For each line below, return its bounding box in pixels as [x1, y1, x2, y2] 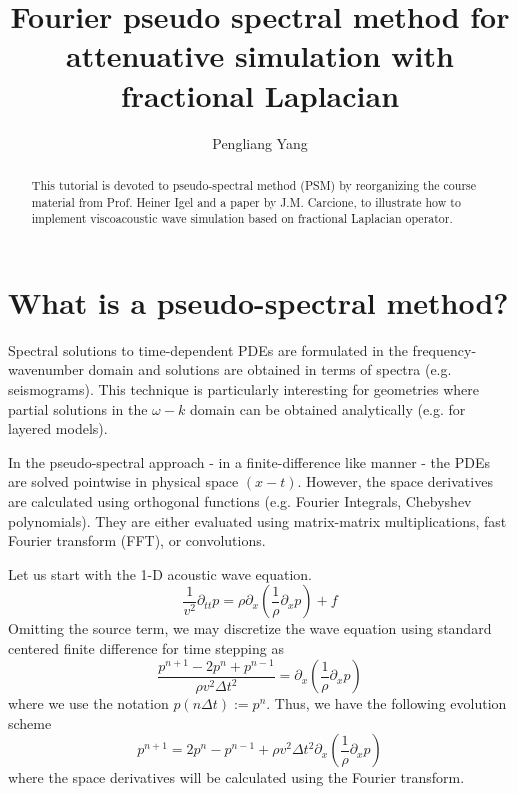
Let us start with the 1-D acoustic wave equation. [8, 563, 312, 584]
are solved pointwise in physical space [8, 471, 239, 492]
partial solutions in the [8, 398, 148, 419]
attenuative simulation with [66, 35, 454, 76]
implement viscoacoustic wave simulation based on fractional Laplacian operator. [31, 210, 453, 227]
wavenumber [8, 359, 84, 380]
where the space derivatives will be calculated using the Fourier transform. [8, 767, 465, 788]
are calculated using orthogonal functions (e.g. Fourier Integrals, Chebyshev [8, 490, 472, 511]
